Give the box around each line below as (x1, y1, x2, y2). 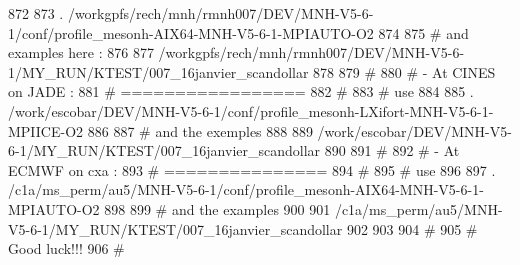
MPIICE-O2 (8, 120, 84, 141)
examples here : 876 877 (8, 42, 154, 63)
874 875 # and (378, 22, 469, 43)
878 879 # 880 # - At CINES (313, 61, 496, 82)
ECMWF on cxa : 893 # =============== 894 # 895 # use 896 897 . (8, 159, 496, 180)
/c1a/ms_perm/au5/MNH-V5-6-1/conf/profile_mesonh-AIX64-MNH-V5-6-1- (8, 179, 484, 200)
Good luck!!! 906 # (8, 238, 125, 259)
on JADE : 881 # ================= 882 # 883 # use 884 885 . (8, 81, 474, 102)
